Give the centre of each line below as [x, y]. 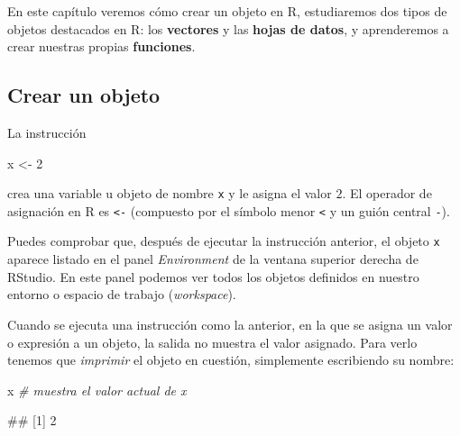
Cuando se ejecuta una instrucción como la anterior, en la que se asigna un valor [230, 324]
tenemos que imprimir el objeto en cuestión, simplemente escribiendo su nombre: [231, 360]
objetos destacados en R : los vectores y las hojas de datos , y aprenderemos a [228, 28]
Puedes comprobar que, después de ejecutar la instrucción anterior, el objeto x [224, 241]
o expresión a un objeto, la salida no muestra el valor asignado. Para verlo [212, 342]
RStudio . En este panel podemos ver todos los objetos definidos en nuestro [213, 276]
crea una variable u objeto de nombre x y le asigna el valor [170, 193]
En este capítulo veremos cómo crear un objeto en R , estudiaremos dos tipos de [227, 11]
